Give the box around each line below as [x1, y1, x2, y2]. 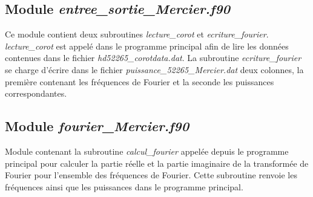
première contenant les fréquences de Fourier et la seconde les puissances [5, 75, 274, 88]
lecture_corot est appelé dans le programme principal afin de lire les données [5, 39, 289, 52]
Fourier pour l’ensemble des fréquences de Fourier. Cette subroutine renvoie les [5, 169, 297, 181]
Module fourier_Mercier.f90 [5, 117, 189, 135]
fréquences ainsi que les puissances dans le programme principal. [5, 180, 243, 193]
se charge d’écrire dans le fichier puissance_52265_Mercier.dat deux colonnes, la [5, 63, 304, 76]
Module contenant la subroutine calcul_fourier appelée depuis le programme [5, 144, 289, 157]
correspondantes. [5, 87, 67, 100]
